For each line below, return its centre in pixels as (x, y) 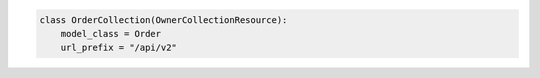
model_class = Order (111, 33)
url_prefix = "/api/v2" (118, 48)
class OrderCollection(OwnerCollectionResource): (163, 19)
